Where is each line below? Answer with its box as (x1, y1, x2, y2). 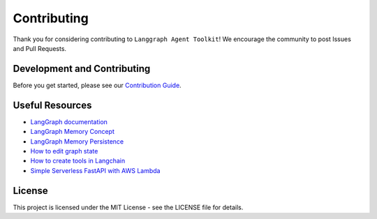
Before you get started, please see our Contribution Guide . (13, 81, 182, 89)
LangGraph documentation (30, 117, 108, 126)
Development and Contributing (13, 63, 151, 75)
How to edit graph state (30, 146, 98, 155)
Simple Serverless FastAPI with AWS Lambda (30, 166, 161, 174)
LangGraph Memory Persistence (30, 137, 124, 146)
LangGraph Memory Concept (30, 128, 114, 136)
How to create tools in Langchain (30, 157, 126, 165)
